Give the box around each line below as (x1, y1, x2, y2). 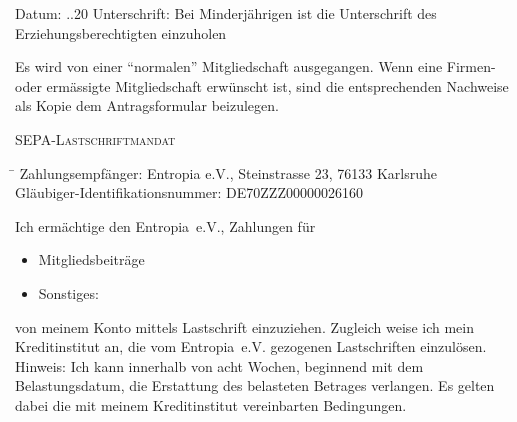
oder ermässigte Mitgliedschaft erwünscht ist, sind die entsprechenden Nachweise (15, 75, 509, 96)
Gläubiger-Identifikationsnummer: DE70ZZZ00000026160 (15, 182, 363, 203)
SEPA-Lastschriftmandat (15, 128, 176, 149)
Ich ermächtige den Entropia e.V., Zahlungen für (15, 215, 316, 236)
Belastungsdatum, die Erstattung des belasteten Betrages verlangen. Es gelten (15, 375, 495, 396)
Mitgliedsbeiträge (38, 249, 145, 270)
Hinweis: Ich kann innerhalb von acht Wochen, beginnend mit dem (15, 355, 424, 376)
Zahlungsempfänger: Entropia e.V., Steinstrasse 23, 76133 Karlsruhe (19, 162, 437, 183)
